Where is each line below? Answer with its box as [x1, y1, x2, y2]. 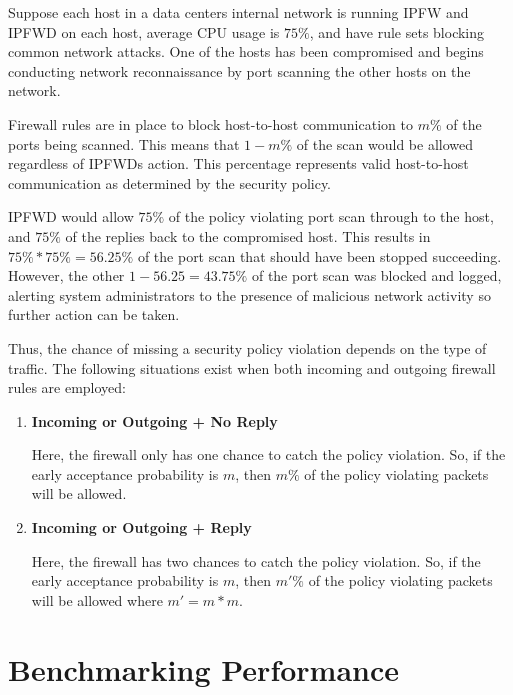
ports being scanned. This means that [8, 133, 240, 154]
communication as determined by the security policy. [8, 172, 332, 193]
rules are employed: [8, 377, 126, 398]
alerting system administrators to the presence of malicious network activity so [8, 284, 491, 305]
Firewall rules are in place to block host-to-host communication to [8, 113, 413, 134]
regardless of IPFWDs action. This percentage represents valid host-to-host [8, 153, 469, 174]
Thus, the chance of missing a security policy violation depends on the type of [8, 337, 487, 358]
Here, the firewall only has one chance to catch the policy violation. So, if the [31, 444, 506, 465]
